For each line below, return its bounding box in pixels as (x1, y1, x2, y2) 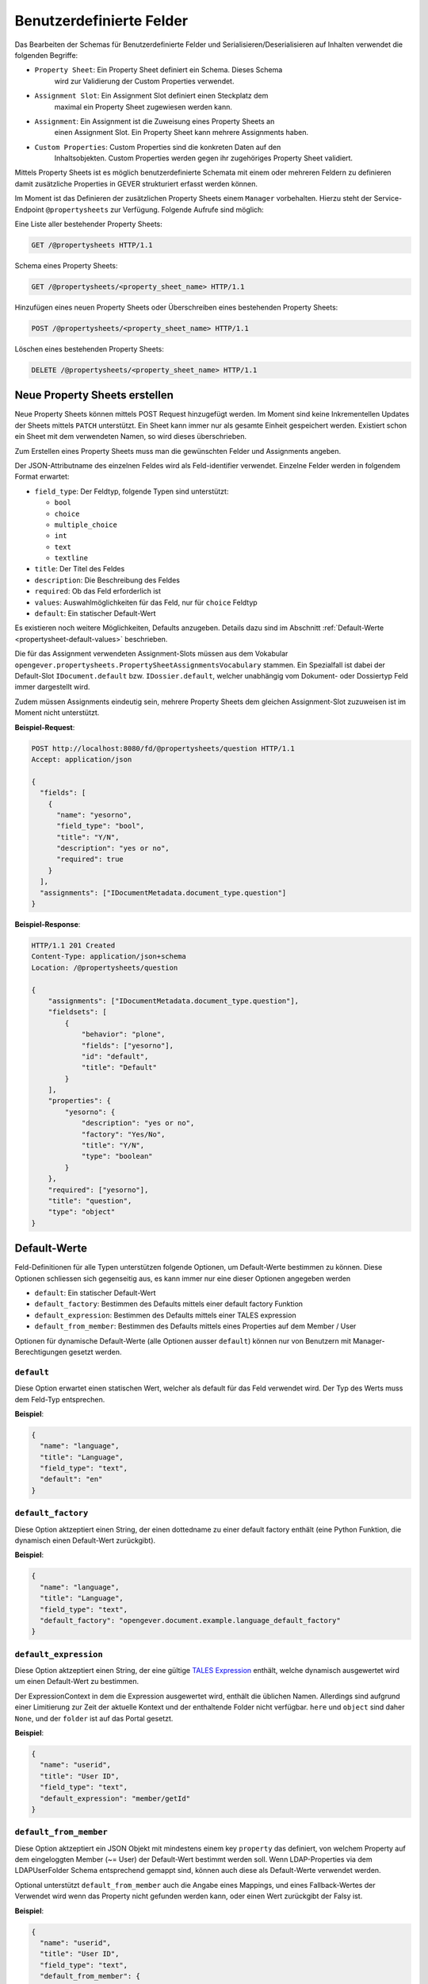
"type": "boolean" (81, 1152, 154, 1161)
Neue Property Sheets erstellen (14, 389, 174, 402)
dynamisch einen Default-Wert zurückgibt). (14, 1536, 156, 1545)
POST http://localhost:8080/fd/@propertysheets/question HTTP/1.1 (31, 744, 295, 753)
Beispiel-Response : (14, 920, 81, 929)
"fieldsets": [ (48, 1008, 107, 1017)
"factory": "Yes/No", (81, 1129, 166, 1139)
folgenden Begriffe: (14, 50, 78, 60)
